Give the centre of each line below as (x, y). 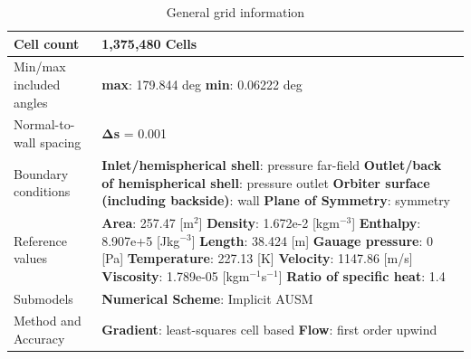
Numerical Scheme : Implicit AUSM (207, 298)
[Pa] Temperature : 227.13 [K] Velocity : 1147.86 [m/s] (257, 258)
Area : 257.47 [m (148, 222)
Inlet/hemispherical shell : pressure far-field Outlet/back (272, 164)
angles (31, 102)
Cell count (47, 43)
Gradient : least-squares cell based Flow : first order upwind (269, 330)
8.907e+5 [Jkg (141, 240)
